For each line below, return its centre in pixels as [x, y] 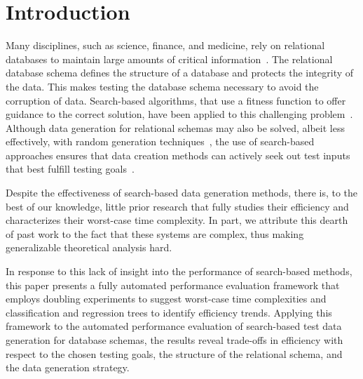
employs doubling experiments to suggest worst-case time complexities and [166, 299]
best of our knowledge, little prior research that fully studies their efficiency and [177, 206]
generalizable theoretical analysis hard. [89, 247]
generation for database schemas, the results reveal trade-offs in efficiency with [174, 340]
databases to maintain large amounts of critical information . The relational [169, 59]
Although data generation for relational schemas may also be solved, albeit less [175, 127]
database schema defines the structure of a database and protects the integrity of [180, 73]
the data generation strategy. [68, 367]
